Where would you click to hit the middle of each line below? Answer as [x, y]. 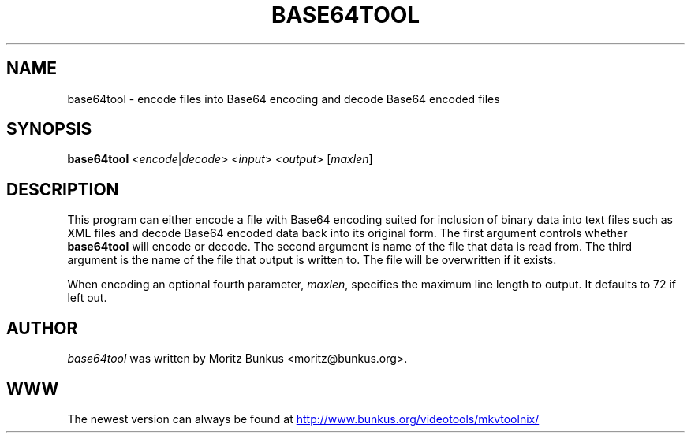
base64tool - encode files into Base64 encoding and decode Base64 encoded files [284, 99]
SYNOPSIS [49, 129]
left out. [87, 298]
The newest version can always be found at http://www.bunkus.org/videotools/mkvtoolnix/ [303, 419]
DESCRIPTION [63, 189]
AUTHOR [42, 328]
